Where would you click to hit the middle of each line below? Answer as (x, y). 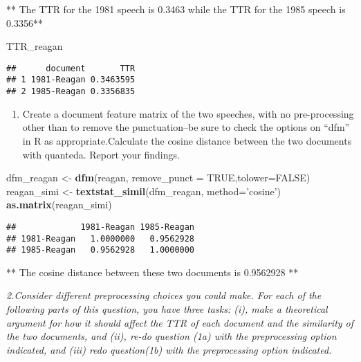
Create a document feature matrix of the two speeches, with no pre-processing (188, 113)
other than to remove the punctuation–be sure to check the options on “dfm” (186, 127)
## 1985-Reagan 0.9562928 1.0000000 (101, 250)
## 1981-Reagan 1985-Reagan (101, 227)
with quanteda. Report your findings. (101, 154)
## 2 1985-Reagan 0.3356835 (71, 92)
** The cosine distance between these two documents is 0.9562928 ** (152, 272)
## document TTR (71, 68)
